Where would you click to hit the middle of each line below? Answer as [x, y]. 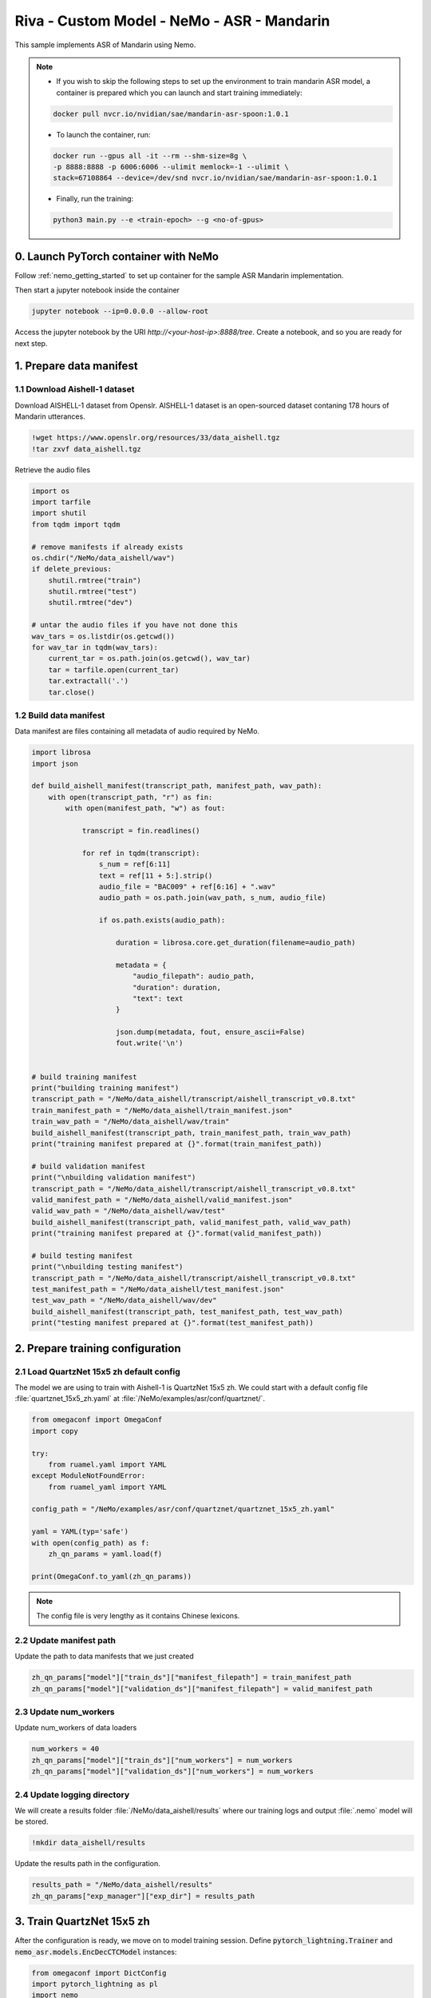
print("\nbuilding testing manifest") [107, 1267]
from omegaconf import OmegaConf [97, 1420]
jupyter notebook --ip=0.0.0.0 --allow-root [120, 311]
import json [55, 764]
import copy [55, 1431]
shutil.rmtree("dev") [91, 603]
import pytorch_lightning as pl [95, 1984]
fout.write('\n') [150, 1043]
